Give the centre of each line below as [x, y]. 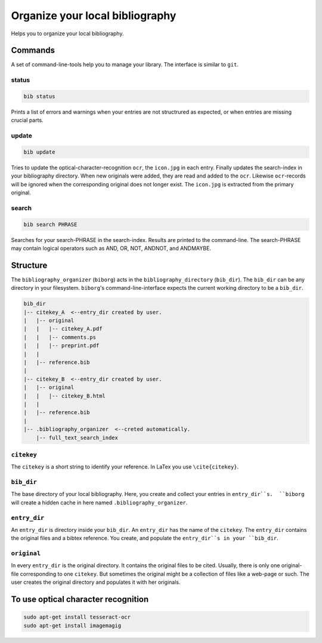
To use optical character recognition [80, 600]
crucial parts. [27, 120]
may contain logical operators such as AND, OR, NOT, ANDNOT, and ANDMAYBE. [111, 248]
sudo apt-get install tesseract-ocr [77, 617]
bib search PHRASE [50, 224]
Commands [33, 50]
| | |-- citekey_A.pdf [63, 329]
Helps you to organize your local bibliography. [67, 33]
